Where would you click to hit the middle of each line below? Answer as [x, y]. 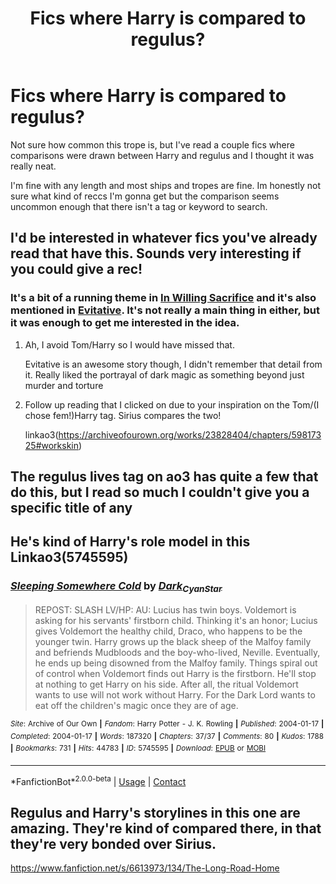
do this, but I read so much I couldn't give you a [160, 492]
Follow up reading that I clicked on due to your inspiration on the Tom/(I [172, 404]
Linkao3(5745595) [69, 557]
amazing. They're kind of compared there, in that [166, 828]
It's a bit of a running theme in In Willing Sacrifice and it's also [163, 298]
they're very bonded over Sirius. [113, 843]
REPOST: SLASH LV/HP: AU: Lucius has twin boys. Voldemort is [165, 609]
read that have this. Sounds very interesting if [156, 253]
